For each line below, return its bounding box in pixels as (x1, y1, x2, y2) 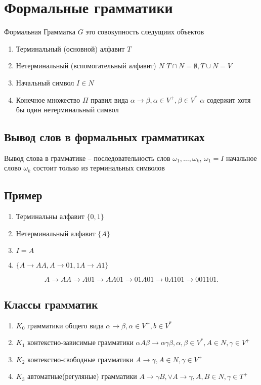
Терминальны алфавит (16, 211, 84, 222)
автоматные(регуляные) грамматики (27, 371, 137, 381)
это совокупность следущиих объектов (85, 26, 204, 37)
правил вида (91, 94, 128, 105)
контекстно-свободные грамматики (27, 354, 134, 364)
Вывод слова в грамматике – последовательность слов (4, 152, 170, 163)
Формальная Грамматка (4, 26, 75, 37)
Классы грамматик (4, 296, 98, 312)
